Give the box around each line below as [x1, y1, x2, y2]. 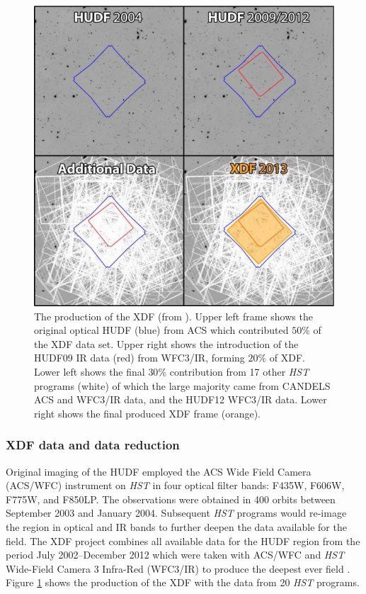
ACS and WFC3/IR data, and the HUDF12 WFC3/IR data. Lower [34, 392, 327, 407]
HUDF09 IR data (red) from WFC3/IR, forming [34, 350, 245, 365]
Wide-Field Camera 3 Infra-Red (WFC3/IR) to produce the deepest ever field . [6, 561, 350, 576]
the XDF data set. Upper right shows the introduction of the [34, 336, 299, 351]
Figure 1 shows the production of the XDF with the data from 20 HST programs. [6, 575, 360, 590]
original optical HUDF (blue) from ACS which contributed [34, 323, 289, 337]
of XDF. [269, 350, 305, 365]
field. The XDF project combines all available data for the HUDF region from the [6, 533, 360, 548]
